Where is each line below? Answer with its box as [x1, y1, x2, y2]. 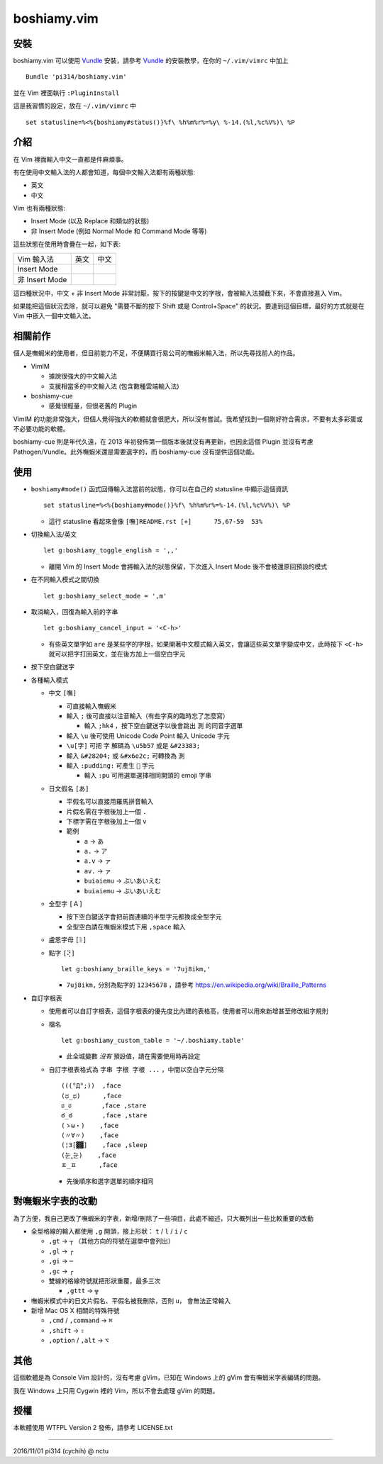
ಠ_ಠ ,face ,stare [61, 1101, 147, 1110]
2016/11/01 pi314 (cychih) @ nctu [13, 1446, 109, 1455]
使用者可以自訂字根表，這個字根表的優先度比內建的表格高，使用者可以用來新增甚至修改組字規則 [48, 1007, 328, 1015]
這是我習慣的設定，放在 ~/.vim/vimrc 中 [13, 101, 137, 110]
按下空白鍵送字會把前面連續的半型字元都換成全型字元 [66, 912, 222, 921]
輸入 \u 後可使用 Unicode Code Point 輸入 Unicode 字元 [66, 731, 230, 740]
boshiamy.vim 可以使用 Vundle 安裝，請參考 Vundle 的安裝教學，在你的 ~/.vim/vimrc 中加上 [13, 57, 289, 65]
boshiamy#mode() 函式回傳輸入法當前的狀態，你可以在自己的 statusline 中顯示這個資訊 [30, 484, 289, 493]
